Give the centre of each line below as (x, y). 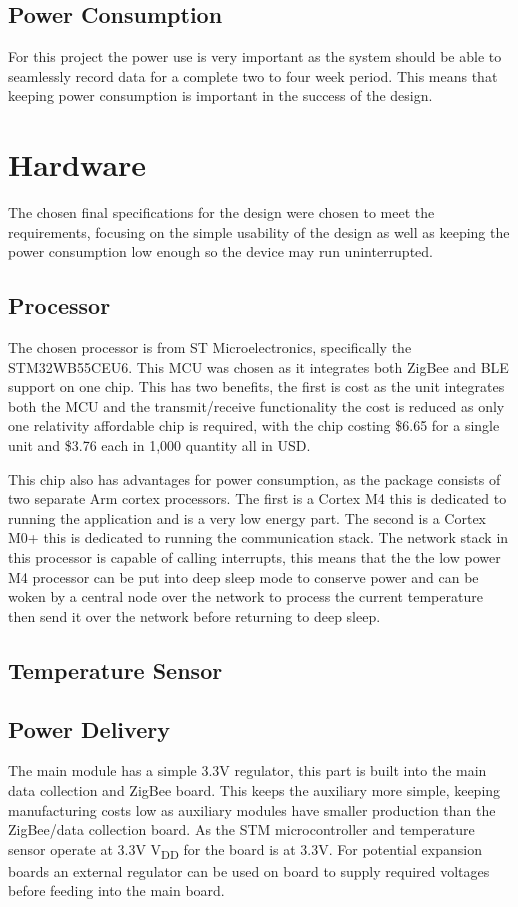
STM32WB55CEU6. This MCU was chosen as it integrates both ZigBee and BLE (258, 366)
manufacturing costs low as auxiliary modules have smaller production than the (252, 809)
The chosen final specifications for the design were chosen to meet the (221, 212)
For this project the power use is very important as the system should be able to (255, 56)
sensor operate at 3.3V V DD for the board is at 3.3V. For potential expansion (245, 850)
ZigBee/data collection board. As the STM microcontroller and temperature (241, 829)
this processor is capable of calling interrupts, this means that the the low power (254, 557)
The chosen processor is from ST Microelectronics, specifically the (210, 347)
